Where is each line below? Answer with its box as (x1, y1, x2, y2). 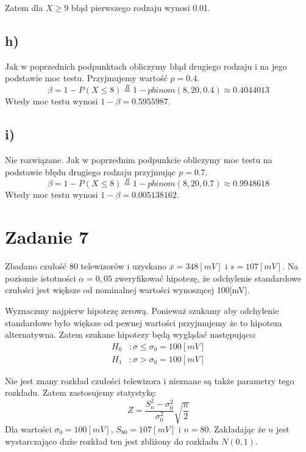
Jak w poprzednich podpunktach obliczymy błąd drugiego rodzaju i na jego (5, 59, 287, 72)
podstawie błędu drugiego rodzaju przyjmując (5, 165, 176, 178)
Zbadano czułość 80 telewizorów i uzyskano (5, 260, 167, 272)
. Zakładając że (208, 422, 266, 435)
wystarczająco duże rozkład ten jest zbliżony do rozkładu (5, 434, 219, 447)
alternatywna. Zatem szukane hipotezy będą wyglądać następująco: (5, 328, 257, 341)
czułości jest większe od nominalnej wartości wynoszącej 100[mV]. (5, 283, 250, 296)
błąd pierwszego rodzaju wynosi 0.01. (71, 1, 210, 13)
